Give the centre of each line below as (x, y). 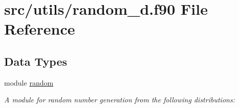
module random (29, 82)
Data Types (36, 61)
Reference (40, 29)
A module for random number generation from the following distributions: (119, 100)
